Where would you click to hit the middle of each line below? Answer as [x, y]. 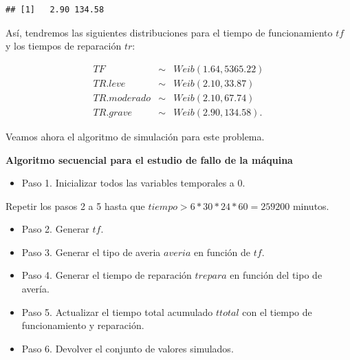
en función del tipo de [276, 275]
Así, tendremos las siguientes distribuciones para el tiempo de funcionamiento [169, 32]
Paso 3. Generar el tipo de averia [91, 252]
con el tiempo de [277, 311]
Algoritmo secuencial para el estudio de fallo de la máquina [149, 159]
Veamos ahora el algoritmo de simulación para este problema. [135, 136]
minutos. [311, 205]
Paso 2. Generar [55, 229]
